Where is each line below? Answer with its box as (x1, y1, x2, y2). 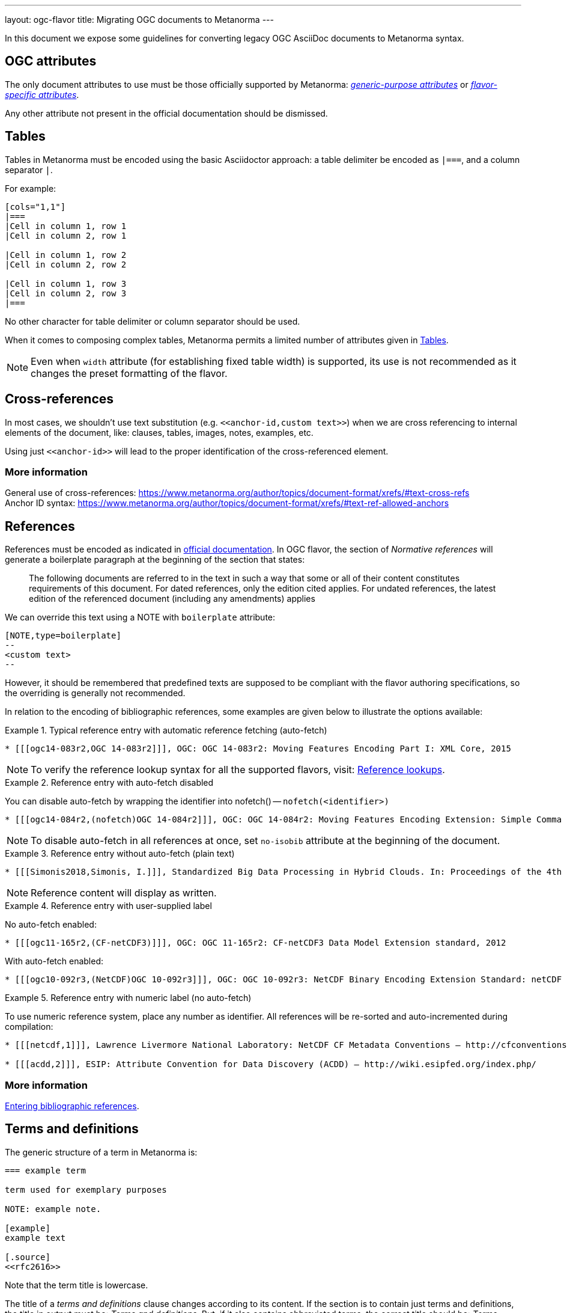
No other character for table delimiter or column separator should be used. (5, 316, 300, 326)
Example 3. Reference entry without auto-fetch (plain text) (5, 848, 235, 859)
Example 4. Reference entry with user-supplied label (5, 901, 212, 911)
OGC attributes (5, 54, 97, 69)
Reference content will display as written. (31, 887, 217, 899)
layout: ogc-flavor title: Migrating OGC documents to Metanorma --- (5, 14, 274, 25)
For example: (5, 183, 56, 194)
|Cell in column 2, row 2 (5, 259, 127, 269)
